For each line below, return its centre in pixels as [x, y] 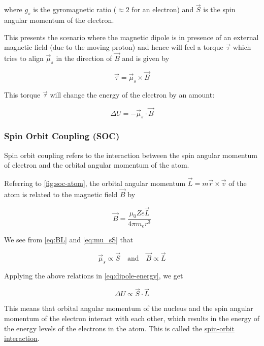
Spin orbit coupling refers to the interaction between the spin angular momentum [131, 155]
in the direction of [84, 58]
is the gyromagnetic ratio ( [75, 9]
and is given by [146, 58]
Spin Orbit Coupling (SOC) [62, 136]
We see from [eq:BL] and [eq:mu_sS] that [69, 239]
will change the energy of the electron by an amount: [132, 94]
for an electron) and [163, 9]
